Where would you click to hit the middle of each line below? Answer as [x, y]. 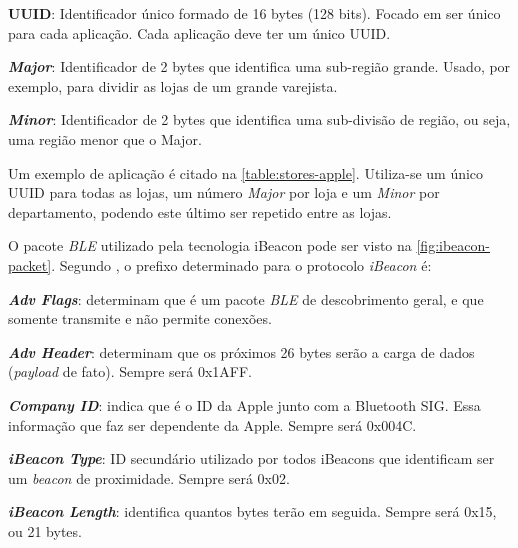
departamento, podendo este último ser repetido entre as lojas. [200, 211]
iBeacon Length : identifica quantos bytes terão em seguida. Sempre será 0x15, [252, 511]
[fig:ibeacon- [453, 245]
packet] [30, 264]
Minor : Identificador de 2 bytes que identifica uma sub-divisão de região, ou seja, [259, 119]
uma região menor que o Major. [105, 138]
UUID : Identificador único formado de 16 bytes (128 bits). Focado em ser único [254, 13]
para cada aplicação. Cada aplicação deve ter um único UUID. [199, 32]
